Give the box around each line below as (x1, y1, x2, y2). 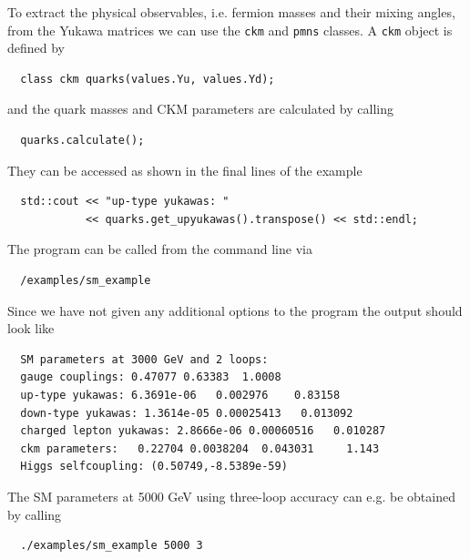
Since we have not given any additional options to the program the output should (7, 300, 463, 320)
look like (7, 319, 55, 338)
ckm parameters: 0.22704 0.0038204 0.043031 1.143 (20, 442, 380, 455)
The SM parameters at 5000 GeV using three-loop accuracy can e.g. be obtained (7, 486, 455, 505)
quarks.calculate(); (20, 134, 145, 147)
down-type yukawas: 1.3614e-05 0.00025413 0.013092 (20, 406, 353, 420)
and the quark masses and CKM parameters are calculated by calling (7, 99, 393, 118)
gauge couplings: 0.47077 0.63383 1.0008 (20, 371, 281, 384)
